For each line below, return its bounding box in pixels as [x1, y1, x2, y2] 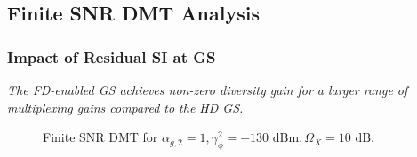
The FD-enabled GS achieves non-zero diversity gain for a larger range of [7, 81, 408, 98]
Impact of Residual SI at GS [7, 45, 216, 67]
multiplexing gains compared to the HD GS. [7, 98, 244, 116]
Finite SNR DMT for [43, 128, 158, 146]
